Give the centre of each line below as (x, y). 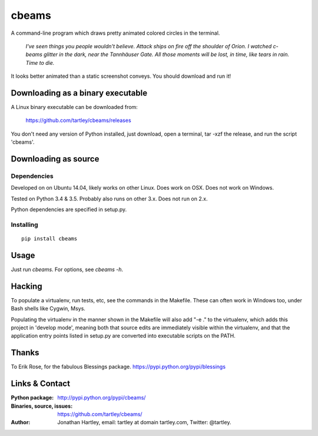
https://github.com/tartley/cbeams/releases (79, 120)
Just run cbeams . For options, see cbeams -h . (67, 269)
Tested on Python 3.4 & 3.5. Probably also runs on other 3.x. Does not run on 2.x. (109, 199)
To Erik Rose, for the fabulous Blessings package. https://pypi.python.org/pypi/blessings (118, 367)
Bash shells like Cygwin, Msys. (48, 309)
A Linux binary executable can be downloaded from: (74, 107)
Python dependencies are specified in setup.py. (69, 210)
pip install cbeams (49, 239)
